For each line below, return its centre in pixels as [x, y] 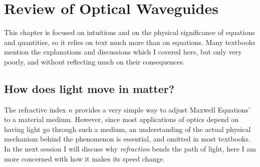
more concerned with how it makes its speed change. [85, 158]
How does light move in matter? [89, 88]
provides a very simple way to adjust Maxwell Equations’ [163, 109]
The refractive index [35, 109]
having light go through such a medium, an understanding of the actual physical [127, 129]
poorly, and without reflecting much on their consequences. [94, 61]
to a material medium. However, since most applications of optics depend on [121, 119]
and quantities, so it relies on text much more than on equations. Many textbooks [130, 42]
